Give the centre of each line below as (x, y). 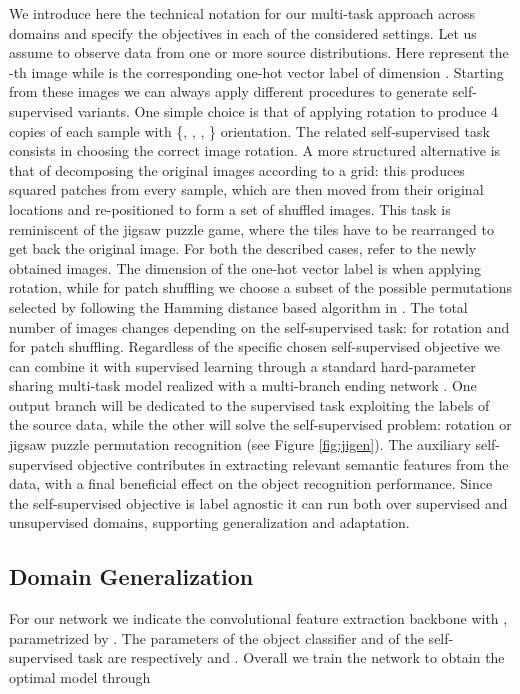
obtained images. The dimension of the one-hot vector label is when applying (245, 267)
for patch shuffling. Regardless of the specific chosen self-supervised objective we (254, 346)
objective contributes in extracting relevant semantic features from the (293, 463)
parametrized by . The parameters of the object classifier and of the (216, 637)
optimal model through (80, 677)
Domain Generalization (131, 576)
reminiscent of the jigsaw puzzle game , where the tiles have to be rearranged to (251, 228)
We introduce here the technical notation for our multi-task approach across (242, 13)
